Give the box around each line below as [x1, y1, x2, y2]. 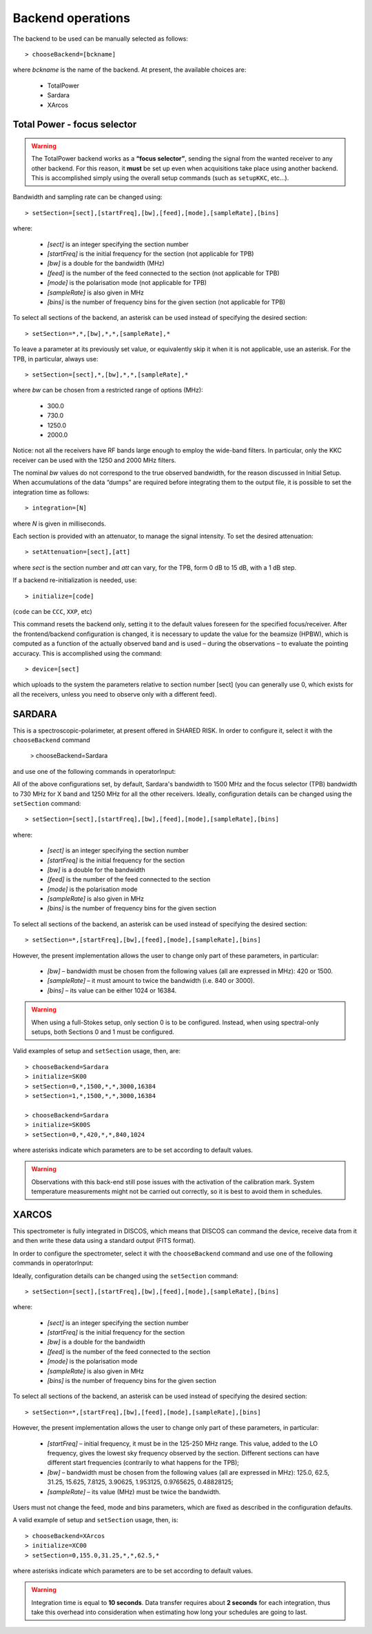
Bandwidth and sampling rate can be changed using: [12, 193, 163, 201]
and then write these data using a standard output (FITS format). [12, 1237, 196, 1245]
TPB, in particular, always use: [12, 355, 99, 363]
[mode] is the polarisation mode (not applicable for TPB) [47, 279, 207, 287]
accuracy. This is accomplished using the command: [12, 649, 162, 657]
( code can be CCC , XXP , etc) [12, 607, 92, 615]
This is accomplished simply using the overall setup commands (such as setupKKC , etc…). [31, 174, 289, 182]
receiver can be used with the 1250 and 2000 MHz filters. [12, 456, 176, 464]
